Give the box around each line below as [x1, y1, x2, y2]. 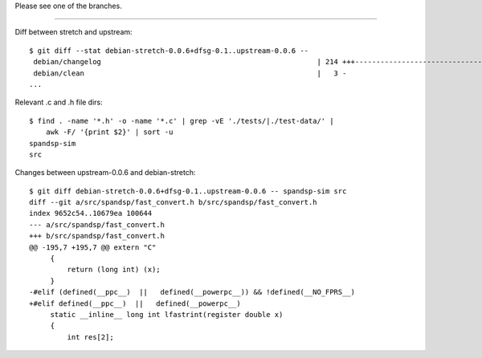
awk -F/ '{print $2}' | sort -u [45, 128, 174, 136]
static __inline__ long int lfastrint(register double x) [50, 310, 284, 319]
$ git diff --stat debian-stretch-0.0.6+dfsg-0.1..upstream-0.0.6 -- [29, 46, 309, 55]
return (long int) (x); [67, 265, 161, 275]
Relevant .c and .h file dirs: [14, 97, 104, 108]
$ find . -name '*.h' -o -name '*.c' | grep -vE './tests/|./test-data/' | [29, 116, 334, 125]
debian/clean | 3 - [33, 68, 347, 78]
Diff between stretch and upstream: [14, 27, 133, 37]
